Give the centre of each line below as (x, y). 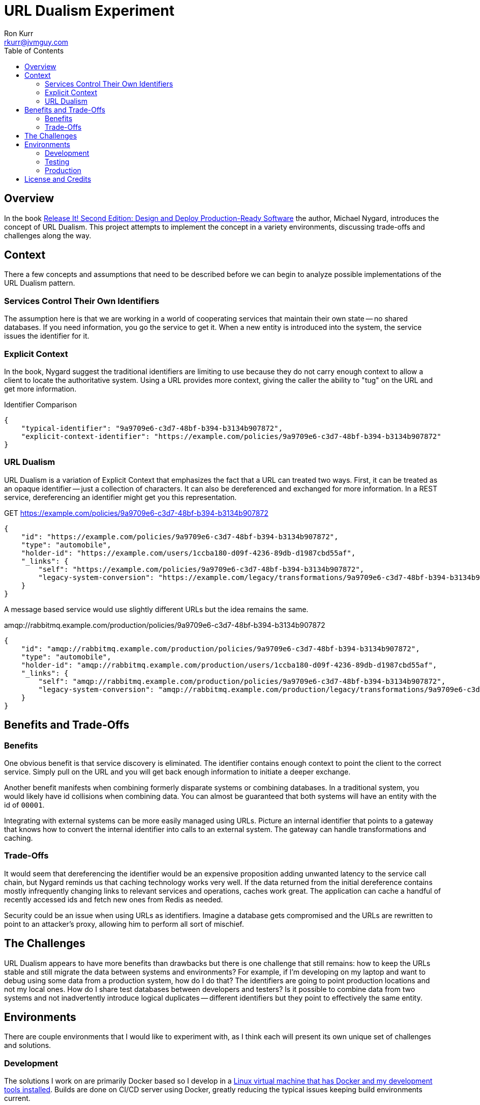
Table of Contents (34, 50)
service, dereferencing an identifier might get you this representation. (121, 497)
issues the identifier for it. (47, 336)
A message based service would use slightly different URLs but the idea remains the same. (156, 609)
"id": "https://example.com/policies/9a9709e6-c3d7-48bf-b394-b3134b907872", (180, 536)
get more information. (40, 389)
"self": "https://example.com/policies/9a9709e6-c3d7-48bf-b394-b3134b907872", (201, 569)
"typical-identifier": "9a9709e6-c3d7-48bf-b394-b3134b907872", (152, 428)
